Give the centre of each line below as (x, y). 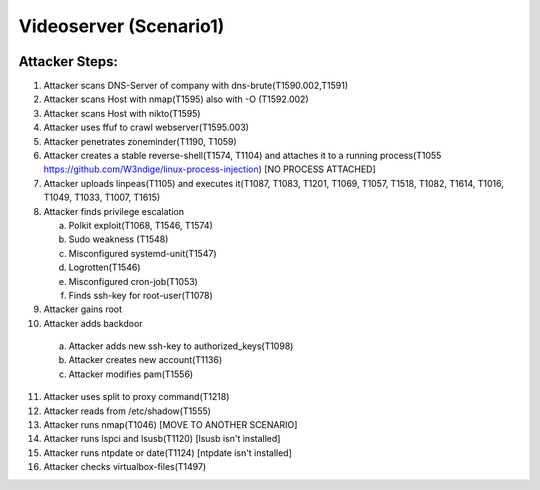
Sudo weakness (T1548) (118, 239)
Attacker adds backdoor (93, 323)
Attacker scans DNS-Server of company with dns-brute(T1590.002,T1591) (196, 86)
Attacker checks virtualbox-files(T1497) (125, 467)
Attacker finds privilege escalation (114, 211)
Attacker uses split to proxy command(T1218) (136, 397)
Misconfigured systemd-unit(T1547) (142, 253)
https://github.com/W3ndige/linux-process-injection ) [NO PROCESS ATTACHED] (210, 169)
